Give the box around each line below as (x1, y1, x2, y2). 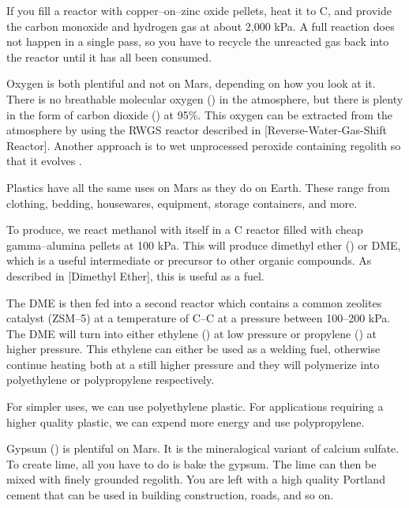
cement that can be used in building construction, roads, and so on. (6, 487, 334, 503)
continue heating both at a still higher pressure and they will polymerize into (6, 356, 380, 372)
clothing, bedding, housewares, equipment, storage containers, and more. (6, 194, 358, 211)
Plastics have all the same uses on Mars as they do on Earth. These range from (6, 179, 390, 195)
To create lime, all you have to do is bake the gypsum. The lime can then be (6, 455, 377, 472)
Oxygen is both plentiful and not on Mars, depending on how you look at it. (6, 75, 376, 92)
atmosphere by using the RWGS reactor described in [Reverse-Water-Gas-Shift (6, 122, 387, 138)
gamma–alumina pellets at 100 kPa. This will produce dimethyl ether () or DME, (6, 236, 401, 253)
